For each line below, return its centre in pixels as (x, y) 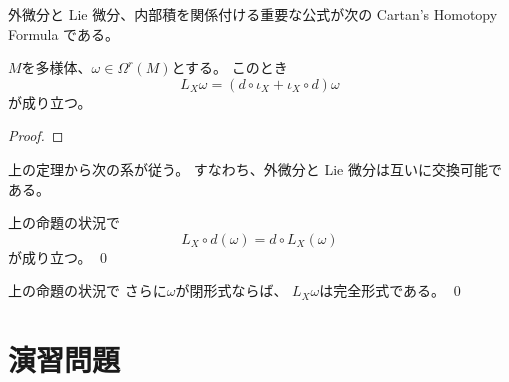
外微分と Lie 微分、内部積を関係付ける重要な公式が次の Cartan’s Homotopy (253, 14)
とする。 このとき (229, 67)
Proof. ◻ (36, 135)
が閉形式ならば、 (231, 290)
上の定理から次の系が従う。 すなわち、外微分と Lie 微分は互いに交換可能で (255, 168)
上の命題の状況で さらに (87, 290)
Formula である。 (63, 33)
